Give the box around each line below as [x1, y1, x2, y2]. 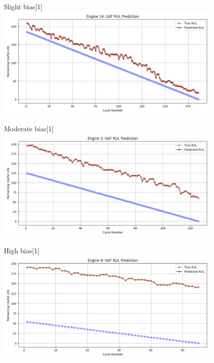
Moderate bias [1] [4, 123, 54, 134]
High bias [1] [4, 245, 39, 256]
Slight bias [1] [4, 1, 43, 11]
